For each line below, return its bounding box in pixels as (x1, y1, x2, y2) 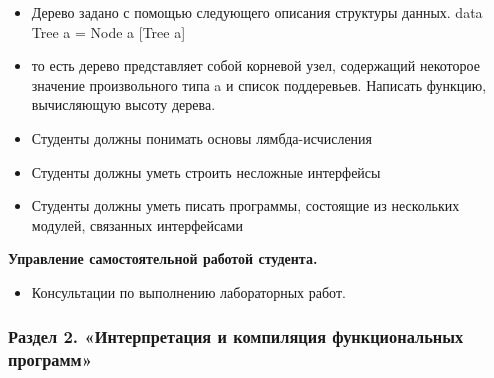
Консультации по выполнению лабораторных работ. (31, 281, 346, 302)
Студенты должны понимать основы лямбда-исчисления (31, 127, 373, 148)
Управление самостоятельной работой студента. (8, 248, 318, 269)
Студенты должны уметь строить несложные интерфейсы (31, 161, 381, 182)
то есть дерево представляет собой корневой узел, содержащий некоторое (31, 55, 480, 76)
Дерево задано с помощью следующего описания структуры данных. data (31, 2, 483, 22)
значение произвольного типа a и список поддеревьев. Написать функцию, (31, 74, 487, 95)
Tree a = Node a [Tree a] (31, 21, 186, 42)
